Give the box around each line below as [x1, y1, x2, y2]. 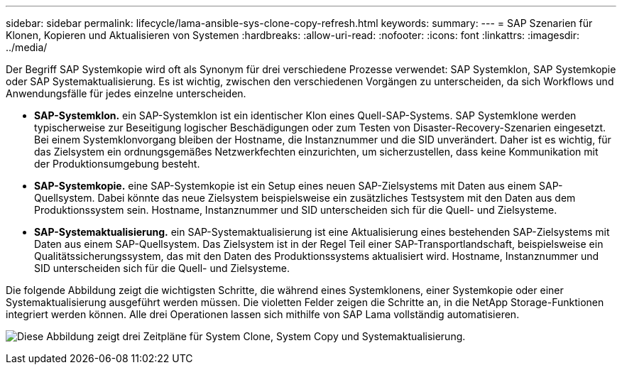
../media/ [6, 41, 48, 53]
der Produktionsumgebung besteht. [34, 158, 200, 170]
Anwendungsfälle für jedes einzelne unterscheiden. [6, 87, 246, 99]
